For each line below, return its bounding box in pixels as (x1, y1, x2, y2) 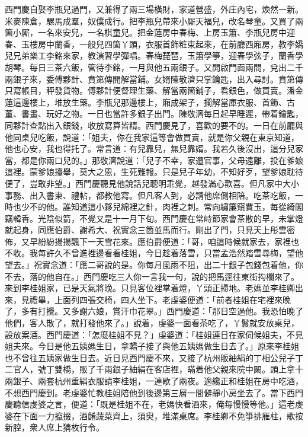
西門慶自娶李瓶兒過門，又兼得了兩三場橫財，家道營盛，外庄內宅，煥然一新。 (5, 3, 303, 15)
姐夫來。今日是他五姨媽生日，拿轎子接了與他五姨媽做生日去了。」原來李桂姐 (5, 340, 299, 352)
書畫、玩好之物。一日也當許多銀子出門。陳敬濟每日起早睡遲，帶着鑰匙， (21, 107, 303, 120)
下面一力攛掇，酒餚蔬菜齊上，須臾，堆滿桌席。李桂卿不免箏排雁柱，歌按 (21, 409, 303, 422)
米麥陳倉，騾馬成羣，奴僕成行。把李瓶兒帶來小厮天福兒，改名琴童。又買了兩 (5, 14, 303, 27)
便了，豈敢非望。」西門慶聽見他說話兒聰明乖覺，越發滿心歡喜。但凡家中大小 (5, 177, 299, 189)
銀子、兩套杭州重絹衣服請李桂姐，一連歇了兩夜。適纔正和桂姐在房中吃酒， (12, 375, 303, 387)
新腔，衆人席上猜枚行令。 (5, 421, 104, 433)
